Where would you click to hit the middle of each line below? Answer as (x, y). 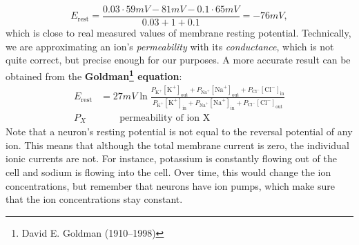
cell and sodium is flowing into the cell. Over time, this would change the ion (168, 171)
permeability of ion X (165, 118)
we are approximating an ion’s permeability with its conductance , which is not (170, 46)
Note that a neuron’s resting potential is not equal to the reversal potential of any (179, 131)
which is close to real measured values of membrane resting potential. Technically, (178, 33)
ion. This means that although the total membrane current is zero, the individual (177, 145)
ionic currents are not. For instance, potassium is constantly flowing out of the (171, 158)
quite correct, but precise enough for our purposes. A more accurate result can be (178, 60)
